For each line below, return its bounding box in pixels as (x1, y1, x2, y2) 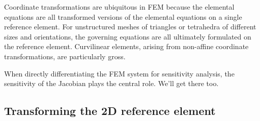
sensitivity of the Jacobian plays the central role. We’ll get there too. (4, 78, 219, 89)
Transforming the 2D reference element (4, 103, 216, 118)
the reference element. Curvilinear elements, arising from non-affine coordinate (4, 41, 249, 52)
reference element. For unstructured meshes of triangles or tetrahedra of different (4, 21, 256, 32)
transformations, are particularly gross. (4, 51, 126, 61)
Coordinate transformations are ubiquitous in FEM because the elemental (4, 2, 235, 12)
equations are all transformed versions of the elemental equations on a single (4, 11, 242, 22)
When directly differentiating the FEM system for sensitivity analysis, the (4, 68, 235, 78)
